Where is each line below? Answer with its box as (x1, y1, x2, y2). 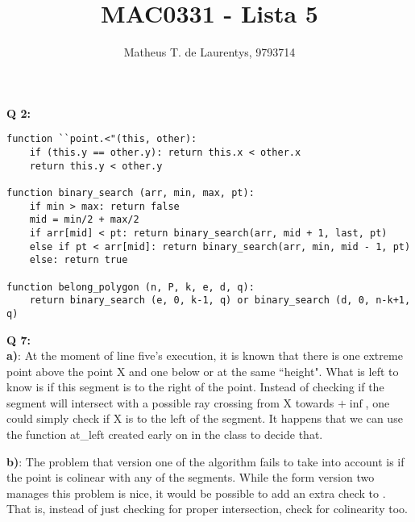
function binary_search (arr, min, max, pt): (6, 186, 255, 198)
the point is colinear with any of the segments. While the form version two (6, 469, 375, 486)
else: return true (29, 254, 128, 266)
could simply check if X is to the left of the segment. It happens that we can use (6, 410, 403, 427)
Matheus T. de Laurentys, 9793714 (123, 44, 296, 61)
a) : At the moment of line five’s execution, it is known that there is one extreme (6, 347, 403, 364)
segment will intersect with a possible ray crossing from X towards (6, 394, 334, 411)
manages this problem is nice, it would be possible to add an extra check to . (6, 484, 386, 501)
